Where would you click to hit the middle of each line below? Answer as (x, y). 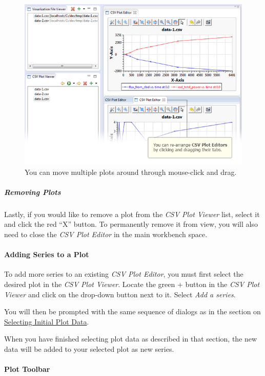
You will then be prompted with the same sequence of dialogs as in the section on (132, 311)
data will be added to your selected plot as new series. (89, 348)
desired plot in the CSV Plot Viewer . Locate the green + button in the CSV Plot (132, 284)
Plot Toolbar (27, 369)
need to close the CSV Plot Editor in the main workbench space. (106, 234)
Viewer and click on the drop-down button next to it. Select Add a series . (120, 294)
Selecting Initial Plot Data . (47, 321)
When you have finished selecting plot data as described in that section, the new (131, 339)
